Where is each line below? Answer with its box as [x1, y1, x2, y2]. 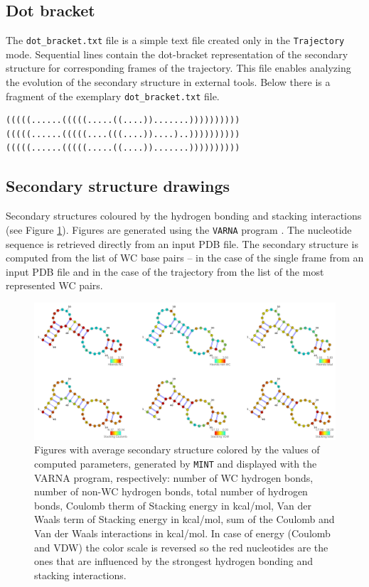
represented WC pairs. [6, 278, 103, 293]
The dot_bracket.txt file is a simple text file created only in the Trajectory [6, 33, 345, 48]
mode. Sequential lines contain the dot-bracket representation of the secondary [6, 46, 348, 61]
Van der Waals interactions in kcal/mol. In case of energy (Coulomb [34, 526, 331, 541]
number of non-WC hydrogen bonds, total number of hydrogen [34, 484, 308, 499]
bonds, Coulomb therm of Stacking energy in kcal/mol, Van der [34, 497, 311, 512]
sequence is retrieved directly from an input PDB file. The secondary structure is [6, 236, 358, 251]
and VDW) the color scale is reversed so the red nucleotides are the [34, 539, 328, 554]
